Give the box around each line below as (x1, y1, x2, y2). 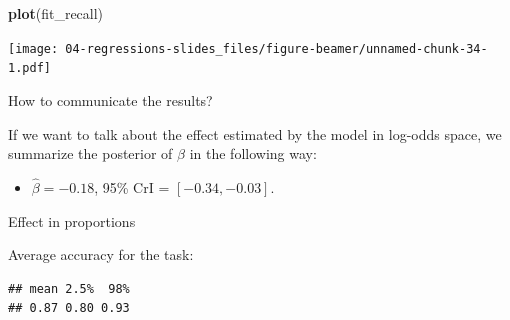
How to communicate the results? (8, 89, 213, 110)
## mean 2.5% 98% (8, 281, 130, 296)
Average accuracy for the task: (8, 244, 194, 265)
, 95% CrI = (94, 176, 170, 197)
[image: (8, 41, 59, 56)
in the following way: (189, 143, 317, 164)
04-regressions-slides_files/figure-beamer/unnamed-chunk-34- (65, 41, 488, 56)
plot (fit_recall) (8, 3, 104, 23)
